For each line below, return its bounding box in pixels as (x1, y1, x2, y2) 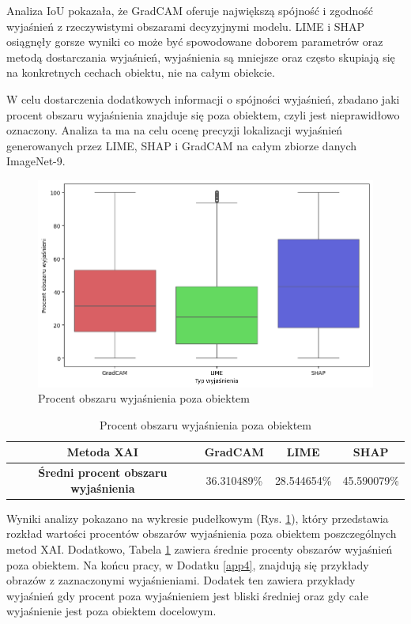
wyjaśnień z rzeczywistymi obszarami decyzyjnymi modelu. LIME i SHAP (6, 17, 365, 34)
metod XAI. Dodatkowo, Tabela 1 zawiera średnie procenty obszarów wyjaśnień (6, 541, 393, 557)
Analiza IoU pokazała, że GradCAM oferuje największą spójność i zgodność (6, 2, 374, 18)
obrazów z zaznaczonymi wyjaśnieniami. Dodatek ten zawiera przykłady (6, 572, 356, 588)
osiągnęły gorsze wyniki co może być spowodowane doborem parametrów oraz (6, 33, 383, 50)
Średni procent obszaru (38, 464, 168, 481)
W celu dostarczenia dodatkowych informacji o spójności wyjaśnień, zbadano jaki (6, 90, 400, 107)
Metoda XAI (66, 444, 138, 460)
